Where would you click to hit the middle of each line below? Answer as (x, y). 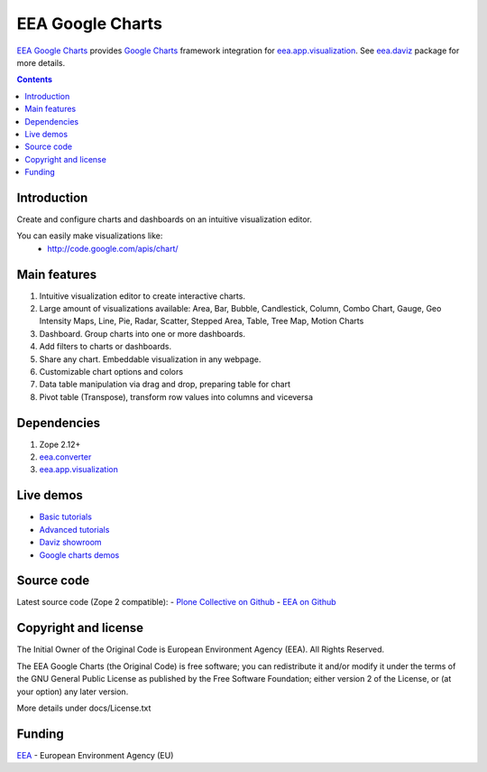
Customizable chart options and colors (111, 372)
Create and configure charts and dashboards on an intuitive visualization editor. (165, 219)
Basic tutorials (65, 517)
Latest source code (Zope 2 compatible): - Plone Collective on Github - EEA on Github (177, 602)
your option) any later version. (73, 692)
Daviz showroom (71, 543)
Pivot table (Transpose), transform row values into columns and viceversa (176, 396)
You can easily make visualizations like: (90, 236)
